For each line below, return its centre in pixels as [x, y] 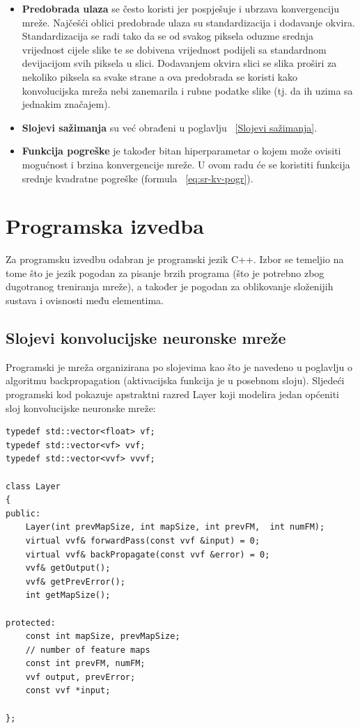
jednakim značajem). [66, 104]
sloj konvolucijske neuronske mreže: [81, 407]
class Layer [33, 486]
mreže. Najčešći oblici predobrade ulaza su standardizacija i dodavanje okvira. [188, 22]
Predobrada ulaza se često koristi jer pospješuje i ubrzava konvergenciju [181, 8]
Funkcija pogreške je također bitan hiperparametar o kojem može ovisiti [181, 151]
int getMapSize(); [68, 595]
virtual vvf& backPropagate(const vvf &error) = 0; [148, 554]
